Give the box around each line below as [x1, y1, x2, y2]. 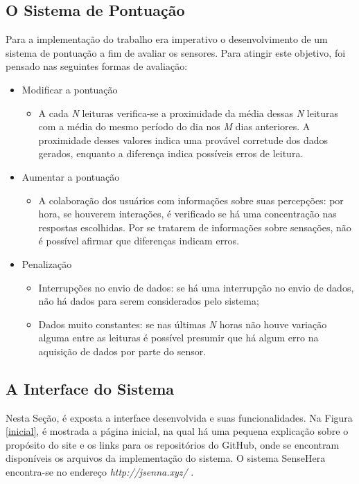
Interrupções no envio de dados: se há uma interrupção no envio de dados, [38, 280, 354, 294]
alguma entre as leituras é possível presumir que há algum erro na [38, 330, 319, 345]
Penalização [21, 256, 72, 271]
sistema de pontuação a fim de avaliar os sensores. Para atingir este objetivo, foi [6, 45, 346, 60]
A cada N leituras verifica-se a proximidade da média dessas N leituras [38, 105, 339, 120]
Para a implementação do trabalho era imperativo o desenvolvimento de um [6, 32, 328, 46]
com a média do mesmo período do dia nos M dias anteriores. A [38, 119, 310, 134]
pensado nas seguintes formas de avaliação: [6, 59, 188, 73]
